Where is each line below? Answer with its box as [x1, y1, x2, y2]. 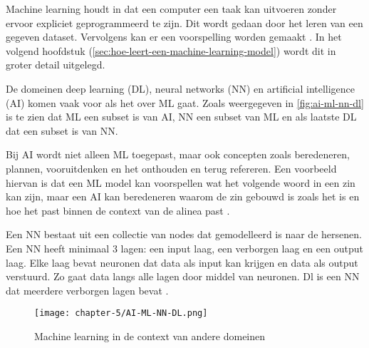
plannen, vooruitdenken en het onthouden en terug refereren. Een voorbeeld [6, 160, 337, 175]
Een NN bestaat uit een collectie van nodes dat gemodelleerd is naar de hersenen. [6, 227, 362, 242]
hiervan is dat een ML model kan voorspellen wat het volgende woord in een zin [6, 175, 355, 190]
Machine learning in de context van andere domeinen [34, 328, 266, 343]
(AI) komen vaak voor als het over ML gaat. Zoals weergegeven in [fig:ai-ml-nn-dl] [6, 95, 364, 110]
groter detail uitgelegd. [6, 57, 105, 72]
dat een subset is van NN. [6, 123, 118, 138]
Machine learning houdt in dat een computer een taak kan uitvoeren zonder [6, 1, 337, 16]
